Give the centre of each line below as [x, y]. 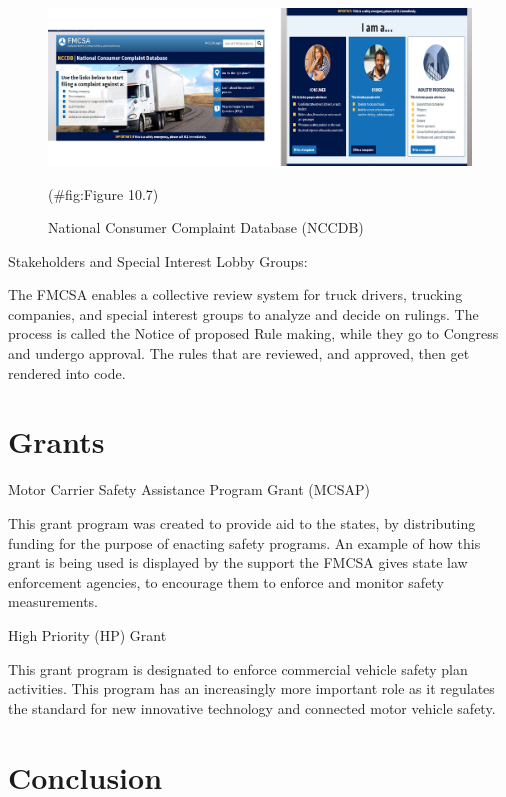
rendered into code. [67, 372]
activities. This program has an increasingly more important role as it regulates [251, 688]
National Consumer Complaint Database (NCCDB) [206, 227]
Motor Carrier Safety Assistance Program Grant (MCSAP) [189, 489]
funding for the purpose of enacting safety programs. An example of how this [244, 542]
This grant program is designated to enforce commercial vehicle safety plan [238, 668]
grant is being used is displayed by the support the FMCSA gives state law [238, 562]
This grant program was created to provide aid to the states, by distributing [242, 522]
